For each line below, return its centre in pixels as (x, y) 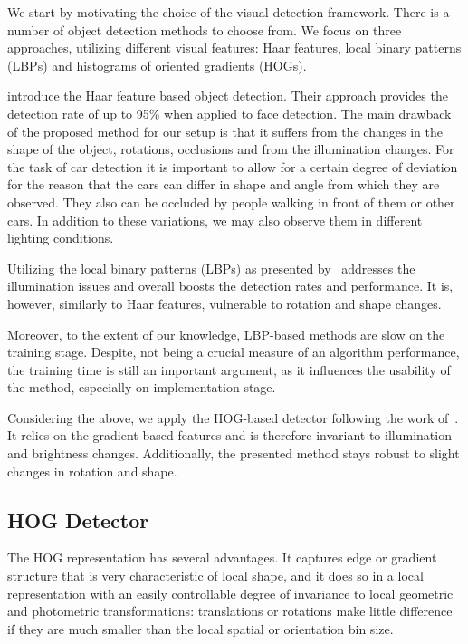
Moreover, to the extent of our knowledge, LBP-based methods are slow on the (226, 334)
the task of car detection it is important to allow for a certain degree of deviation (233, 166)
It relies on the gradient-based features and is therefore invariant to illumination (229, 435)
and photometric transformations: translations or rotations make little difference (230, 611)
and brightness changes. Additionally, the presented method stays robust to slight (234, 453)
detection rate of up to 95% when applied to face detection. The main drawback (229, 113)
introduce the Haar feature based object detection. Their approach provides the (228, 96)
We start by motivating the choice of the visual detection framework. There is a (229, 12)
